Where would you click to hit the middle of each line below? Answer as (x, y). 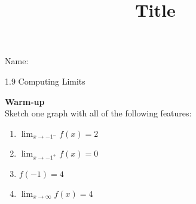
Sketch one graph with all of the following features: (98, 113)
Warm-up (25, 101)
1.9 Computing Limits (45, 81)
